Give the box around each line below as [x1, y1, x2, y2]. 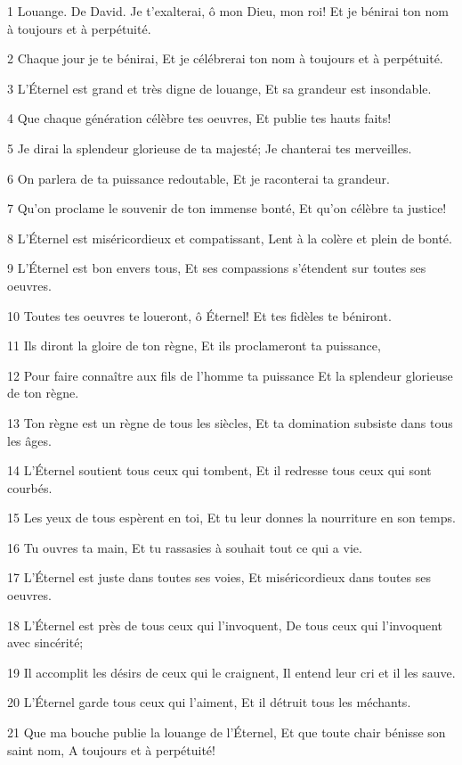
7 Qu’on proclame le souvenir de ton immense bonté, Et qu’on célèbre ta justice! [7, 199, 447, 218]
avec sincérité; [7, 633, 84, 652]
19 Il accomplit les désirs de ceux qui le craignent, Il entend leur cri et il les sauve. [7, 662, 456, 681]
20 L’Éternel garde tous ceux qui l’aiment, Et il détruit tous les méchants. [7, 693, 411, 712]
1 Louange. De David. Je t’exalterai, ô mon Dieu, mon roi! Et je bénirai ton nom [7, 2, 449, 20]
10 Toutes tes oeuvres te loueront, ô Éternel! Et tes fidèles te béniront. [7, 306, 392, 325]
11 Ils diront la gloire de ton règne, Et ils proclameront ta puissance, [7, 336, 381, 355]
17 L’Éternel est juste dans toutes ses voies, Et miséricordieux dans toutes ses [7, 568, 431, 587]
